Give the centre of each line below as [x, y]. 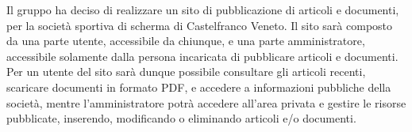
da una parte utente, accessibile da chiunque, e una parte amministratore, [186, 41]
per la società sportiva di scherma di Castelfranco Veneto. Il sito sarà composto [200, 25]
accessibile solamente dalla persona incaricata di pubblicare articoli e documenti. [202, 56]
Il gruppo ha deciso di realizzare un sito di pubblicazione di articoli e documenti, [203, 9]
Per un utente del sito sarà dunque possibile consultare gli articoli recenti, [186, 72]
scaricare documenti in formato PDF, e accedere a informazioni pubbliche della [199, 87]
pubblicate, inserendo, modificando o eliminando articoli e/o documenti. [181, 118]
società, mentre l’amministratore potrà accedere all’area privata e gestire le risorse [206, 102]
